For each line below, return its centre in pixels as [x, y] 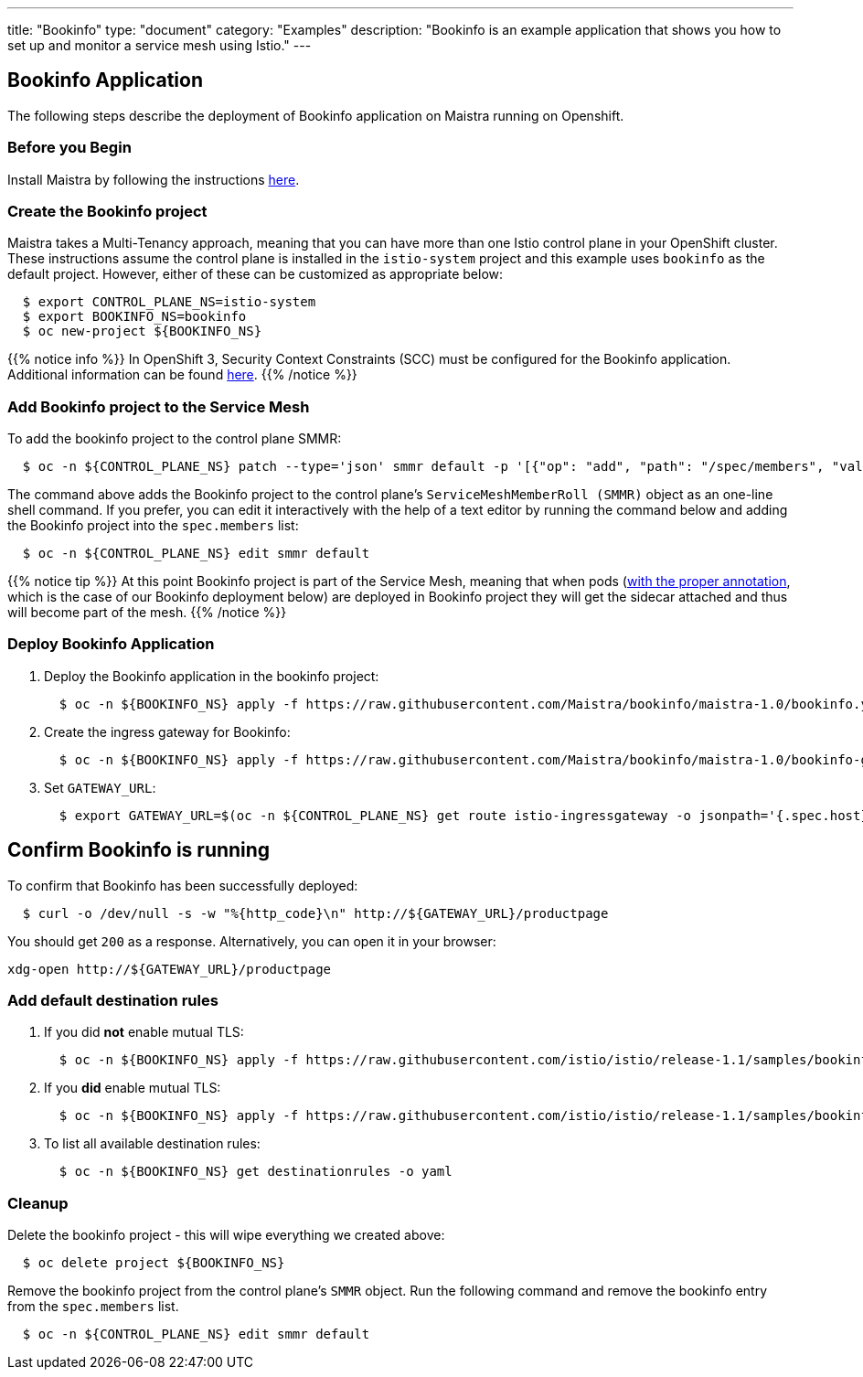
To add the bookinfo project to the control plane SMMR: [175, 439]
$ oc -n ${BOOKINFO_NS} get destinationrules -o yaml [256, 1172]
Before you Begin [69, 148]
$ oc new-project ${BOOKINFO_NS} [142, 331]
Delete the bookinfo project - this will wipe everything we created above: [226, 1235]
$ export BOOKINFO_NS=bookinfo [134, 317]
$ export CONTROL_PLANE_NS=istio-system [169, 302]
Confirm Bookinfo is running [139, 850]
